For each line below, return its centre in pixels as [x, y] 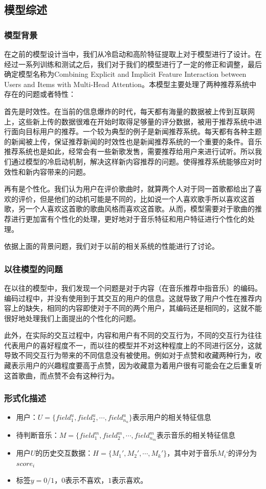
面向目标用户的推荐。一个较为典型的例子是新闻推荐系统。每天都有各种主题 [136, 131]
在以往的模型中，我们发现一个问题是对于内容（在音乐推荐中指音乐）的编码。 [133, 288]
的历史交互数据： [64, 453]
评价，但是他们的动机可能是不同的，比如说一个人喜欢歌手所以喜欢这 [133, 198]
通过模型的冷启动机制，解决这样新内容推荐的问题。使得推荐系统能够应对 [133, 161]
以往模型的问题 [34, 269]
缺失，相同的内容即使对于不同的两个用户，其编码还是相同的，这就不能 [143, 308]
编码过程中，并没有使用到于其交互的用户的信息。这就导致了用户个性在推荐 [129, 298]
